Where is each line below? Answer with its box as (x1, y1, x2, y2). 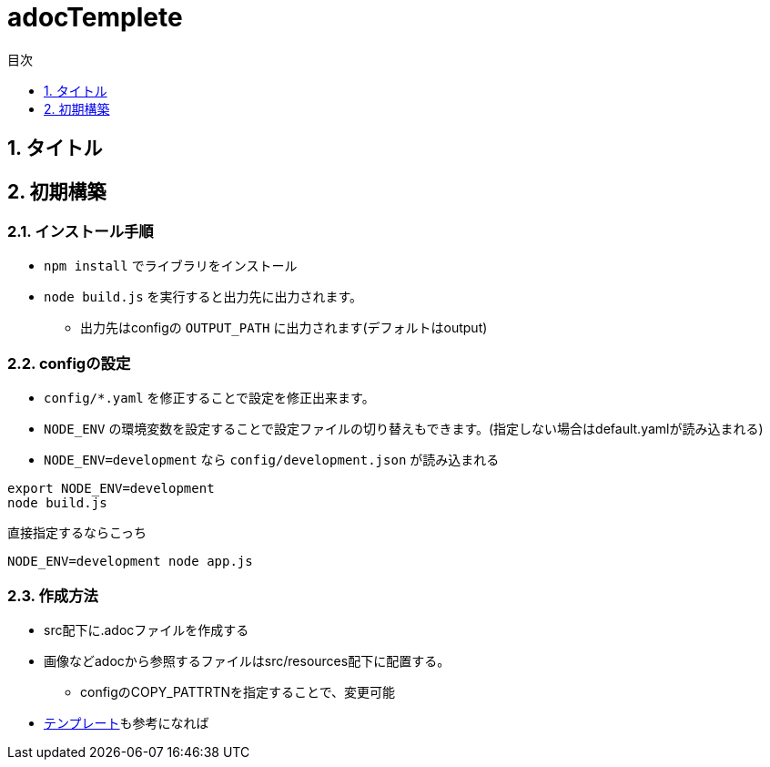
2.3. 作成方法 (7, 586, 98, 605)
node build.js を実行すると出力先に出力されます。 (44, 289, 363, 305)
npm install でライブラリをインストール (44, 258, 298, 274)
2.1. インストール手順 (7, 222, 154, 241)
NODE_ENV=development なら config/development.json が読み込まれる (44, 452, 500, 468)
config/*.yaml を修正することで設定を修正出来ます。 (44, 390, 375, 406)
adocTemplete (7, 2, 183, 33)
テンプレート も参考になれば (44, 714, 209, 731)
